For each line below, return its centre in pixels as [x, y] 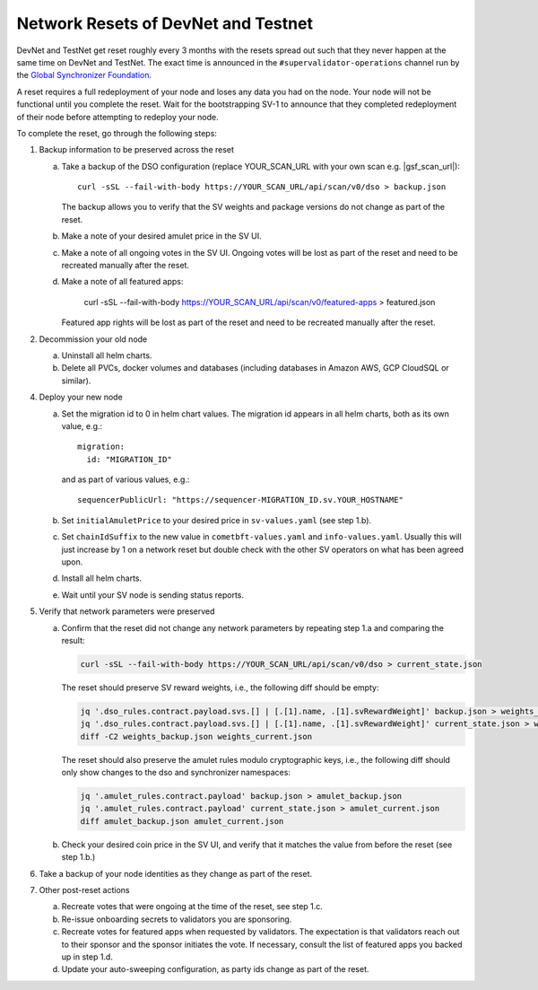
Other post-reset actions [84, 890]
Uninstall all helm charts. [107, 355]
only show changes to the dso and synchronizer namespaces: [176, 773]
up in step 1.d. [87, 957]
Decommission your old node [93, 339]
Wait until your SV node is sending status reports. [153, 595]
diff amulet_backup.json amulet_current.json [182, 821]
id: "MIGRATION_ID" [129, 459]
